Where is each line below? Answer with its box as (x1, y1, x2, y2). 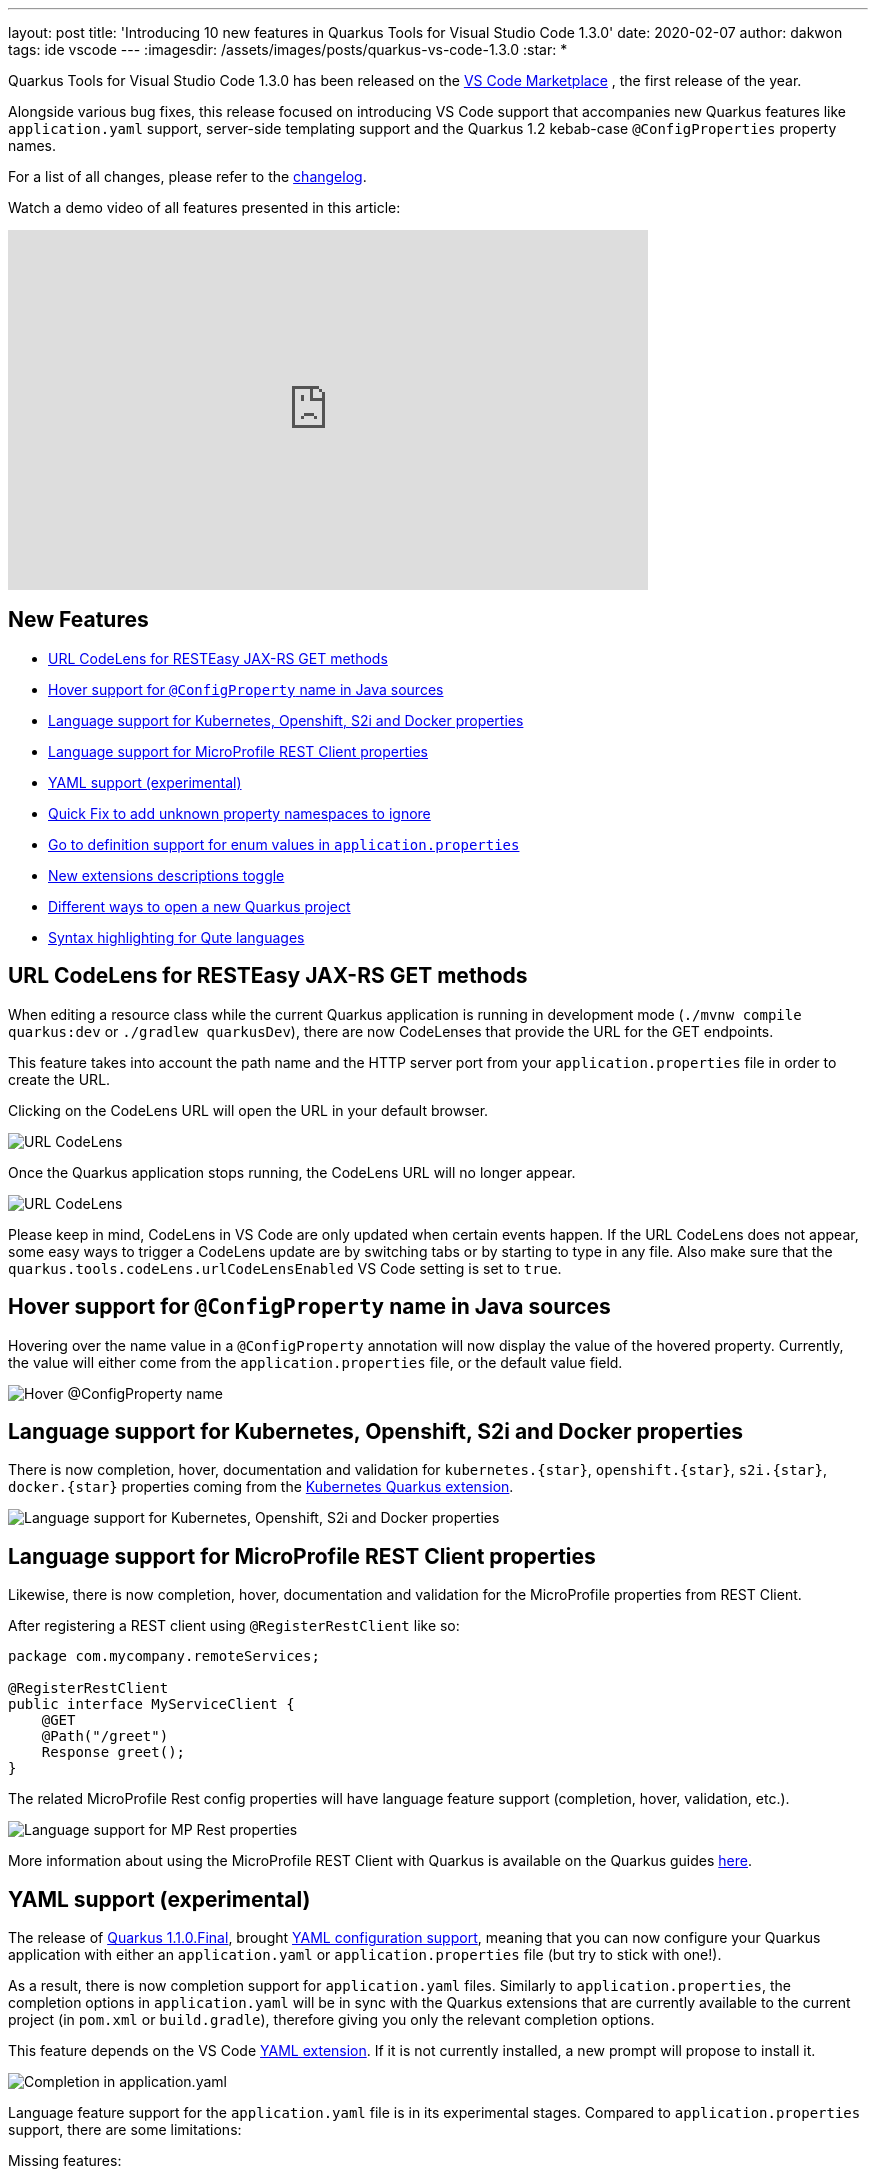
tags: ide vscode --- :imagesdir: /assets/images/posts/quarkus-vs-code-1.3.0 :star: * (8, 41, 568, 58)
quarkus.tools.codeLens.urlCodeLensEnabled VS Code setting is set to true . (8, 1259, 562, 1277)
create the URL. (8, 1070, 111, 1088)
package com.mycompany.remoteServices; (8, 1648, 320, 1665)
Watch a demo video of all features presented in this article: (8, 199, 401, 216)
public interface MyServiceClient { (8, 1696, 295, 1713)
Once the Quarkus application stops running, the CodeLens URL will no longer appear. (8, 1163, 576, 1181)
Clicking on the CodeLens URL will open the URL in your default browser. (8, 1101, 489, 1119)
